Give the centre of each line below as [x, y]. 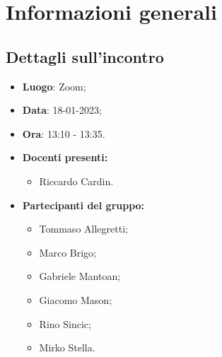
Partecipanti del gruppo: [83, 205]
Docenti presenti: [65, 157]
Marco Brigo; [68, 252]
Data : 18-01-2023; [62, 110]
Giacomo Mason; [76, 299]
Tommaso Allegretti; [83, 229]
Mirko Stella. [67, 347]
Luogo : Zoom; [54, 86]
